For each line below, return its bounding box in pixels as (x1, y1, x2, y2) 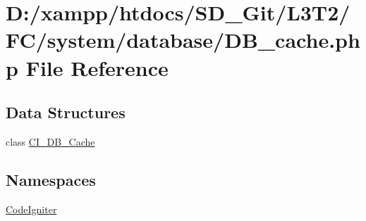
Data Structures (6, 101, 126, 123)
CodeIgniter (6, 201, 57, 216)
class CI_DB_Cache (6, 134, 95, 149)
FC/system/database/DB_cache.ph (6, 25, 360, 54)
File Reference (25, 53, 169, 82)
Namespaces (6, 168, 96, 190)
